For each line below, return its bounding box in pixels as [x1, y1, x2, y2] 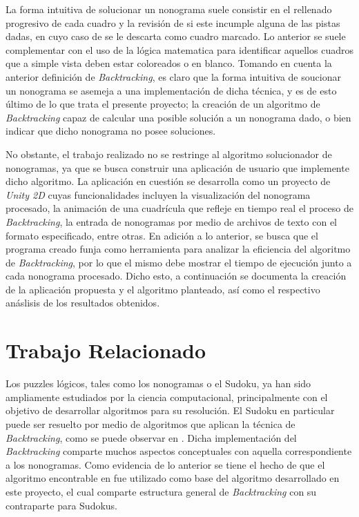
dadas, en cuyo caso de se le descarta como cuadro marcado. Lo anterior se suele [6, 29, 346, 43]
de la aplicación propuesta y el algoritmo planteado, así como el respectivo [6, 282, 320, 296]
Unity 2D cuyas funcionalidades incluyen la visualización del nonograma [6, 187, 311, 202]
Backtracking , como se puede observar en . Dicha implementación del [6, 430, 297, 445]
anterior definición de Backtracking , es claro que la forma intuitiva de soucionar [6, 69, 341, 84]
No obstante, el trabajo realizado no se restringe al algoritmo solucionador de [6, 146, 332, 161]
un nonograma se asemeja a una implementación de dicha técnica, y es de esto [6, 83, 337, 97]
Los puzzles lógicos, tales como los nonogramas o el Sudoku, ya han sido [6, 376, 311, 391]
